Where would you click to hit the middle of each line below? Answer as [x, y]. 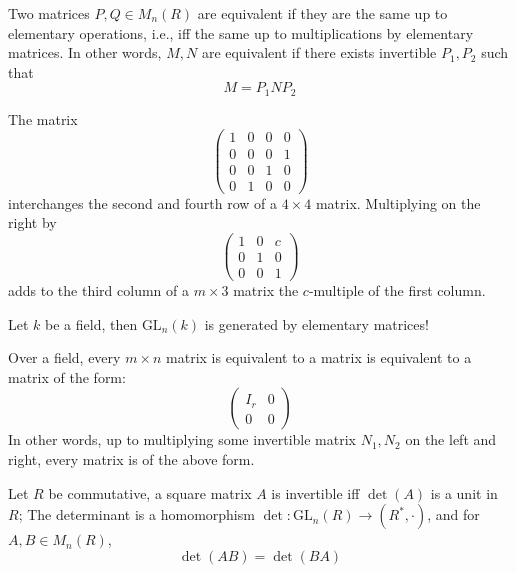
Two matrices [49, 13]
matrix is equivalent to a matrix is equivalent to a [319, 357]
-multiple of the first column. [397, 289]
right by [32, 222]
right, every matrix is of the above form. [131, 458]
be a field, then [91, 323]
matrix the [266, 289]
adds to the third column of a [98, 289]
